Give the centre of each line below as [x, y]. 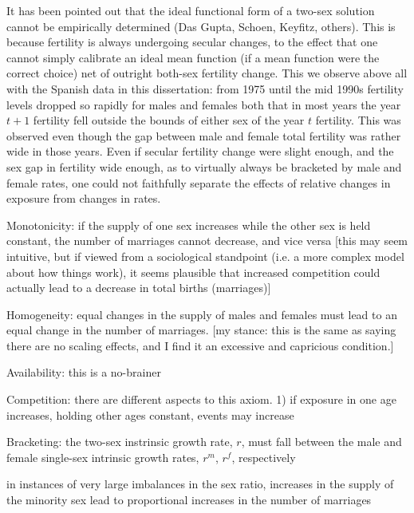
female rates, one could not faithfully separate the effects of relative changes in [199, 182]
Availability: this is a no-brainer [84, 372]
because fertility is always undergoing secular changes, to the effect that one [192, 42]
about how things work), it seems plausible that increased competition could [193, 272]
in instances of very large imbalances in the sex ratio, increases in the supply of [200, 484]
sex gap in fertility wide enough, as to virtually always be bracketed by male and [204, 166]
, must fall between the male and [321, 442]
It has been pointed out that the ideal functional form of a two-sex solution [191, 10]
